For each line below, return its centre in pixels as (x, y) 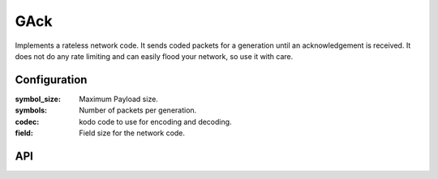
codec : (27, 121)
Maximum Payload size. (118, 99)
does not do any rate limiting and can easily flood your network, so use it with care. (154, 56)
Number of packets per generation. (138, 110)
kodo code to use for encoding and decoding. (155, 121)
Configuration (51, 80)
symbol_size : (38, 99)
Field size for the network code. (132, 133)
